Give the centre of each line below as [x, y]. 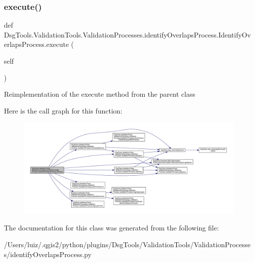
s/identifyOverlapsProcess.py [48, 254]
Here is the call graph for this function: [63, 110]
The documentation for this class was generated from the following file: [111, 228]
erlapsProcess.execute [37, 44]
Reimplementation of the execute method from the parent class [100, 94]
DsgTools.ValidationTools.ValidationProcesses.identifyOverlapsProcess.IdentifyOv [127, 34]
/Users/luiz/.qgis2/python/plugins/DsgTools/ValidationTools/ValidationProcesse [127, 244]
